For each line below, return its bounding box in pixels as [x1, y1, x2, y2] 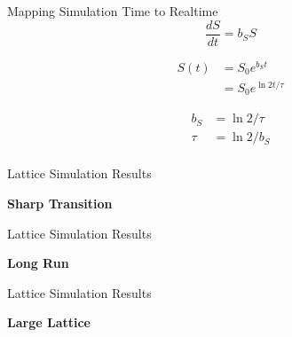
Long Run [7, 254, 69, 272]
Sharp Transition [7, 194, 113, 213]
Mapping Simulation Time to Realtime [7, 2, 218, 20]
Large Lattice [7, 313, 91, 332]
